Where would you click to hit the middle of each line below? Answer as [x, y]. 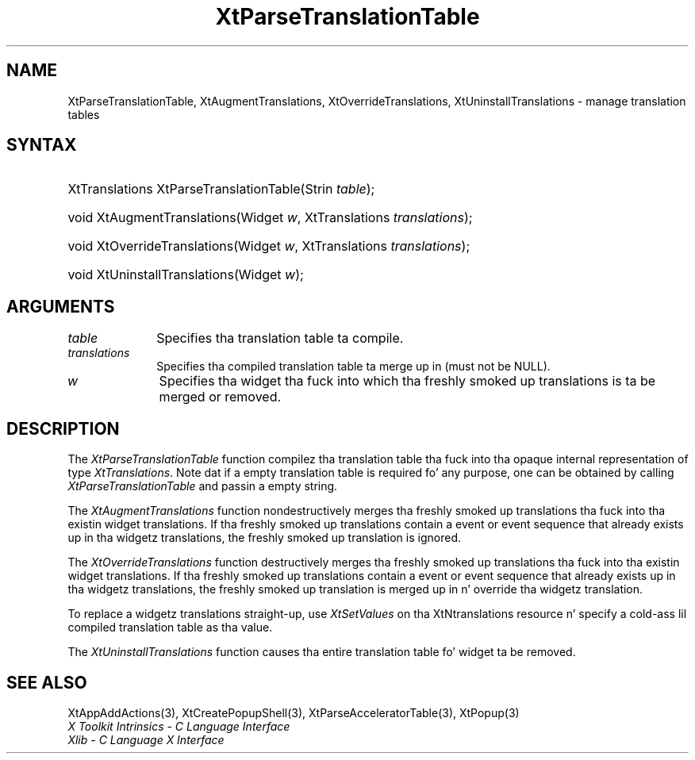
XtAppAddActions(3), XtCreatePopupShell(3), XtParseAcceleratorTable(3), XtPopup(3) [294, 712]
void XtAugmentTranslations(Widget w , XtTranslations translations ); [270, 218]
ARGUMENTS [61, 306]
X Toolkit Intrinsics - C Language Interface [179, 726]
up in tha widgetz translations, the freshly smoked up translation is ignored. [264, 538]
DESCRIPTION [63, 428]
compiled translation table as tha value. [170, 628]
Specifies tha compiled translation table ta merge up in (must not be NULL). [353, 367]
